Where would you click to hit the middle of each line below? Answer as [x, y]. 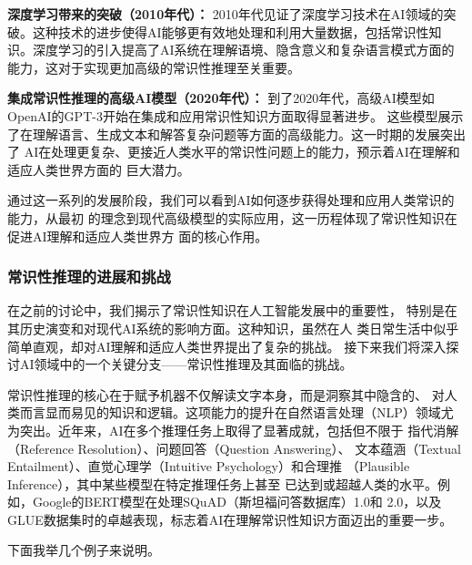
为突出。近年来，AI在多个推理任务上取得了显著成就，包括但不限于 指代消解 [233, 430]
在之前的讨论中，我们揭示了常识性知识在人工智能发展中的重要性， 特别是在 [232, 310]
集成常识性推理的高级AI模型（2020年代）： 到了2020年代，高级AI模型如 [221, 98]
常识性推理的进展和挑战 [89, 277]
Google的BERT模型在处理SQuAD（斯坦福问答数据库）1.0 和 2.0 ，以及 [237, 502]
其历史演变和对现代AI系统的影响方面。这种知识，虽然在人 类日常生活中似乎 [233, 328]
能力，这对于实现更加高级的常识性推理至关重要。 [154, 67]
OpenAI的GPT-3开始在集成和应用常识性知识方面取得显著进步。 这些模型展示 [236, 115]
